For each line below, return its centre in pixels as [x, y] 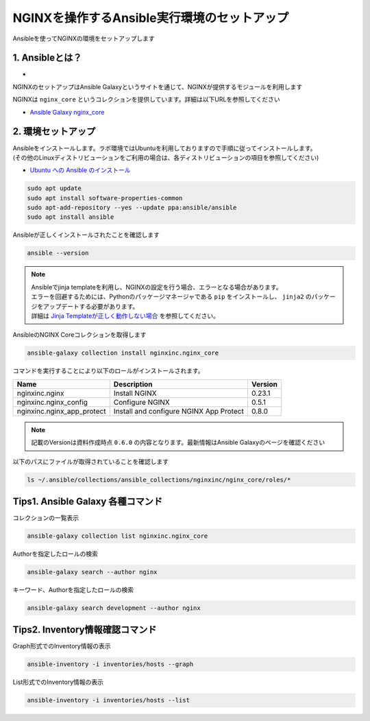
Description [133, 384]
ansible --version [58, 253]
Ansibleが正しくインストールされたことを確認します [86, 235]
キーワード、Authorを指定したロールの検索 [73, 589]
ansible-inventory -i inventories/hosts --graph [110, 664]
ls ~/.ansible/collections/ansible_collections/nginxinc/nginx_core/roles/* [159, 480]
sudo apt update [54, 188]
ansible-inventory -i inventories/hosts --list [108, 700]
